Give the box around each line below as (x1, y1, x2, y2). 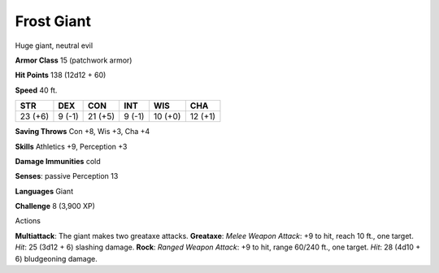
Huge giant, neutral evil (15, 41, 93, 50)
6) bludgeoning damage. (15, 253, 98, 263)
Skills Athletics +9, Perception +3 (15, 141, 128, 151)
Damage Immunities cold (15, 156, 101, 166)
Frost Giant (15, 12, 91, 30)
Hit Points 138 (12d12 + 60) (15, 70, 106, 80)
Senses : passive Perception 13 (15, 171, 119, 181)
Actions (15, 216, 41, 226)
